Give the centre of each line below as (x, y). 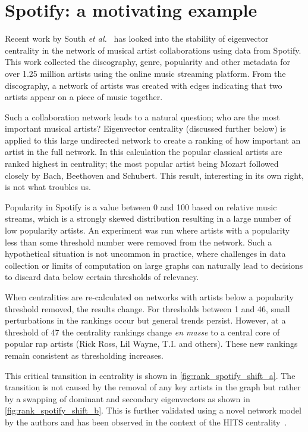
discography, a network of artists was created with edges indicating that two (144, 85)
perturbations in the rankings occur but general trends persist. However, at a (145, 320)
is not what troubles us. (48, 187)
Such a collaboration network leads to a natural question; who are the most (142, 116)
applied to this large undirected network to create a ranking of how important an (153, 140)
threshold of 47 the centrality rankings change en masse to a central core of (142, 332)
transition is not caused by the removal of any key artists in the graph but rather (153, 387)
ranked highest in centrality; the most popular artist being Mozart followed (142, 164)
